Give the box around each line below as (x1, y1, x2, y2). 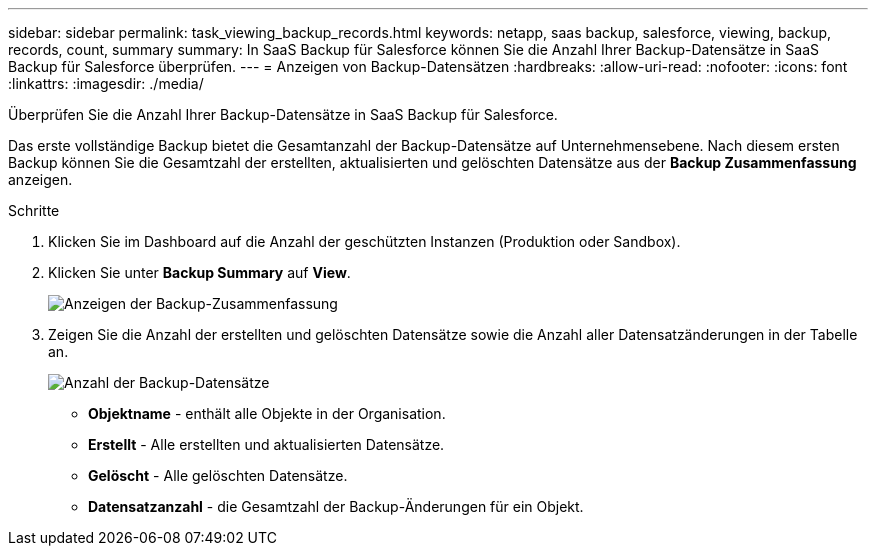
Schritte (8, 202, 60, 219)
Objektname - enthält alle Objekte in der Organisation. (88, 405, 446, 422)
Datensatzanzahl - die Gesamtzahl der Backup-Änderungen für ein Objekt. (88, 498, 584, 515)
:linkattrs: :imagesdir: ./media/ (8, 75, 204, 92)
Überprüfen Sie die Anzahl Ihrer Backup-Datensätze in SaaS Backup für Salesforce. (8, 106, 558, 123)
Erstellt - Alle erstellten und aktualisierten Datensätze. (88, 436, 445, 453)
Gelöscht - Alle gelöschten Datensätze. (88, 467, 348, 484)
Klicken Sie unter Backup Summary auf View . (48, 264, 351, 281)
